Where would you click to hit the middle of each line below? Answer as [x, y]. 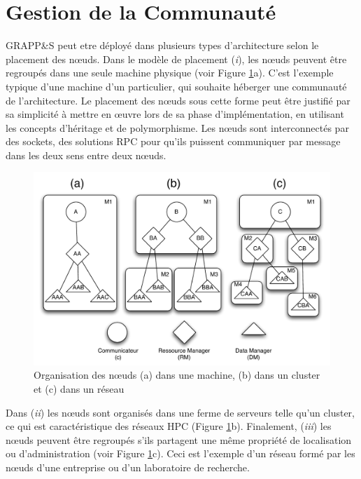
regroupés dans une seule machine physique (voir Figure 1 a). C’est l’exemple [170, 73]
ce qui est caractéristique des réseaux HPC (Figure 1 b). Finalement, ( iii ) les [169, 426]
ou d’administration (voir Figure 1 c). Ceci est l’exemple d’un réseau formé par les [180, 453]
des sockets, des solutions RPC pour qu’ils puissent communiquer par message [173, 141]
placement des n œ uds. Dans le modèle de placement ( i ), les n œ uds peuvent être [176, 59]
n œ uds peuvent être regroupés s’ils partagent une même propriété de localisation [179, 439]
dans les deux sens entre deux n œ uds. [86, 155]
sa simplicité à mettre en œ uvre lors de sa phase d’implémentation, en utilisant [175, 114]
